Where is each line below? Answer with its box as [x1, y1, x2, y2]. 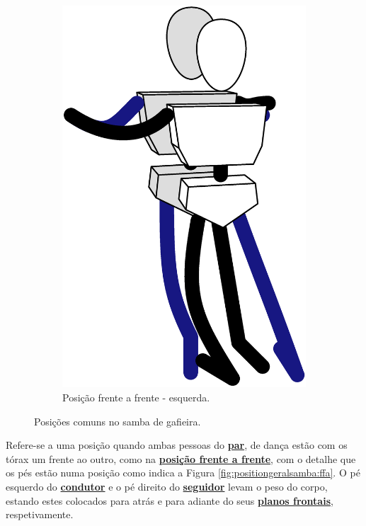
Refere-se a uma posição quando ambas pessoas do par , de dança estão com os [6, 438, 348, 452]
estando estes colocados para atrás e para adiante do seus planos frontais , [6, 493, 333, 508]
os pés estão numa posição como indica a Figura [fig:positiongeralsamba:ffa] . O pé [6, 465, 360, 480]
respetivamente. [6, 507, 74, 522]
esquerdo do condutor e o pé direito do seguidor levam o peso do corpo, [6, 479, 328, 493]
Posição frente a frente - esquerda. [62, 390, 210, 405]
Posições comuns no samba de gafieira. [34, 413, 201, 428]
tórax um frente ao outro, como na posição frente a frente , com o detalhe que [6, 451, 356, 466]
